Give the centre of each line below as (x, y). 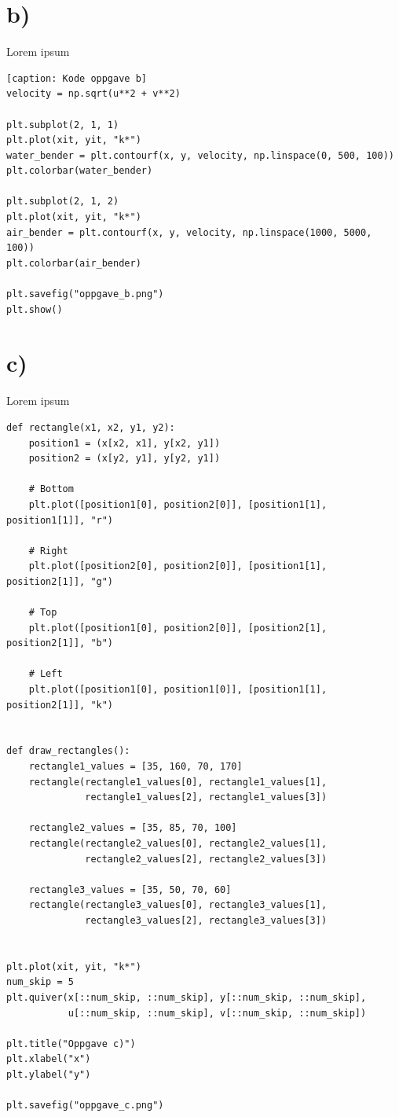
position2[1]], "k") (60, 705)
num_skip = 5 (40, 982)
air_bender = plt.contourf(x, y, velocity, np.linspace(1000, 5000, (189, 232)
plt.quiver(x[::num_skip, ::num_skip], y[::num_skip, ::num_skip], (187, 997)
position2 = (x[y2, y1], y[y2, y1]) (124, 459)
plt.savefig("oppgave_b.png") (85, 294)
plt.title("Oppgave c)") (71, 1044)
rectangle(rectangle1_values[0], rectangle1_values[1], (178, 782)
